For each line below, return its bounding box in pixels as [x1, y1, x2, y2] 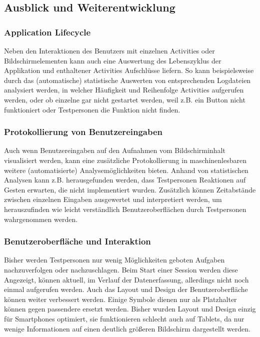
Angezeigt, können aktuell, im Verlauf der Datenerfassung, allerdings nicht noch [4, 274, 249, 284]
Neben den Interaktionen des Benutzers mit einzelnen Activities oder [4, 45, 215, 55]
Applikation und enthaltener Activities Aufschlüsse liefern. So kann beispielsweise [4, 65, 254, 75]
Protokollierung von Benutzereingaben [4, 125, 163, 138]
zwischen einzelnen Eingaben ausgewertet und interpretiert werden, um [4, 194, 222, 204]
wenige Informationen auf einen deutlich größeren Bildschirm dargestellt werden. [4, 323, 250, 333]
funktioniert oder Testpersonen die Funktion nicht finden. [4, 104, 180, 114]
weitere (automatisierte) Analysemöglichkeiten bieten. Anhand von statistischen [4, 164, 248, 175]
